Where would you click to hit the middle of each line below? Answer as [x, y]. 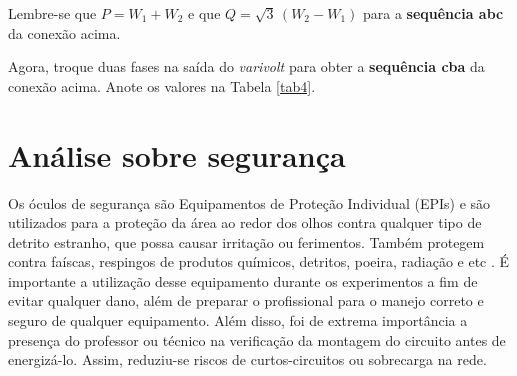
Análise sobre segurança [177, 154]
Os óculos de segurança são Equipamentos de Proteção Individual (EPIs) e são [249, 202]
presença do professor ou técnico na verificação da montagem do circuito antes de [257, 339]
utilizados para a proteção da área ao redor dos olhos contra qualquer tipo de [245, 222]
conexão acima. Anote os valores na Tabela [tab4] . [162, 85]
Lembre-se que [52, 13]
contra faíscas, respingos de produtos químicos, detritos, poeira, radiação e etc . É [259, 261]
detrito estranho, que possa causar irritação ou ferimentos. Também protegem [246, 241]
